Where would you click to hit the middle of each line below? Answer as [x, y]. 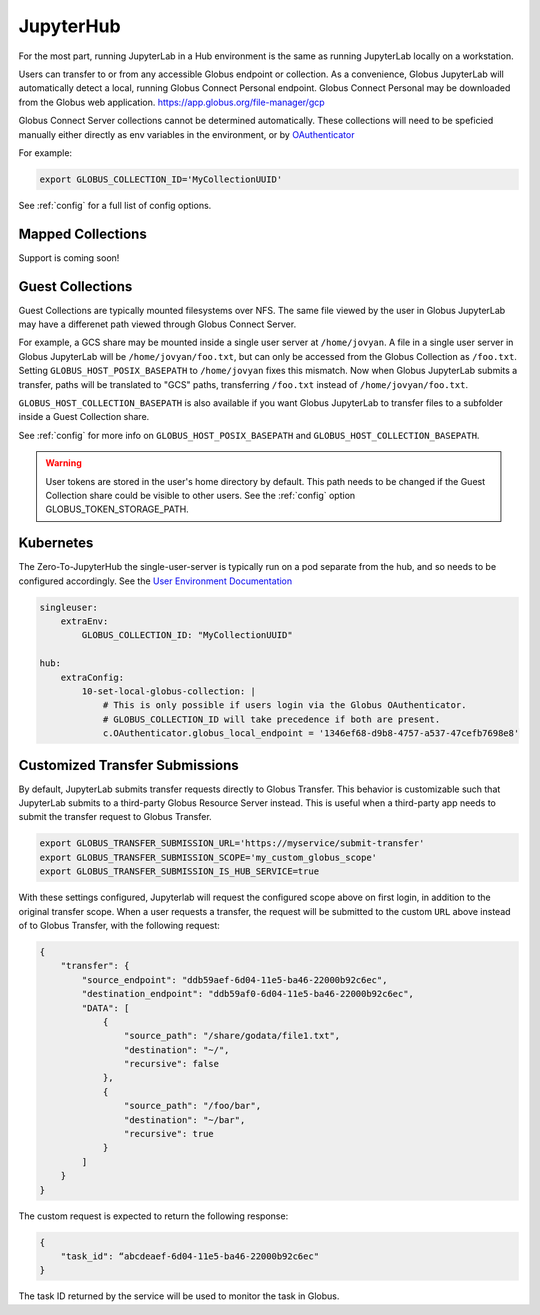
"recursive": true [168, 1134]
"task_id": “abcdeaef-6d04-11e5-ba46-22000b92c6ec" [190, 1256]
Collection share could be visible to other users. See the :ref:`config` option [200, 495]
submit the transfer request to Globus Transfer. [115, 817]
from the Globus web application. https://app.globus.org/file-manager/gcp [171, 102]
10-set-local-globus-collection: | [169, 691]
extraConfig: [92, 677]
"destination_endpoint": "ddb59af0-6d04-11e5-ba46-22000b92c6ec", [248, 994]
